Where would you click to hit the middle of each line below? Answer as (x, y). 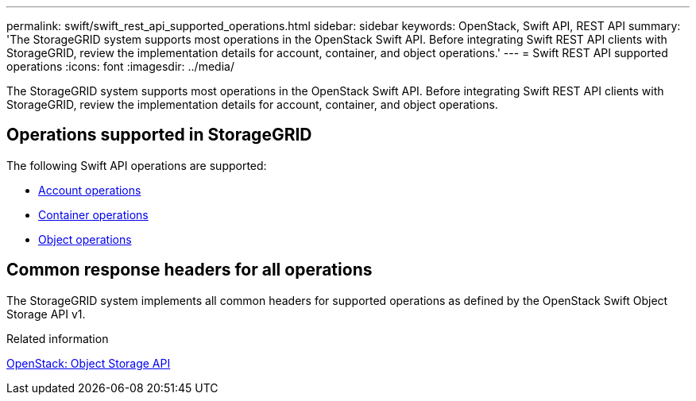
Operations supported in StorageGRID (159, 135)
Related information (58, 338)
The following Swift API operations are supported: (137, 165)
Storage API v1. (46, 314)
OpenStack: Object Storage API (89, 363)
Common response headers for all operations (189, 270)
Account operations (90, 190)
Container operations (93, 214)
